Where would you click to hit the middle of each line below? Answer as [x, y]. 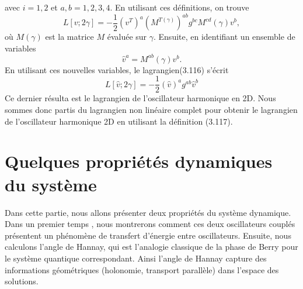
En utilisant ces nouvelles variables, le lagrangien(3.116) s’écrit [117, 69]
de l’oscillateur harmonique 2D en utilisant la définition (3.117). [119, 121]
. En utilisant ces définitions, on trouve [180, 7]
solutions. [22, 281]
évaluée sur [127, 37]
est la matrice [69, 37]
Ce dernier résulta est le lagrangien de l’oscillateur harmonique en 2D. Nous [140, 98]
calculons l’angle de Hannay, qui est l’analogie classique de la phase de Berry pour [151, 247]
